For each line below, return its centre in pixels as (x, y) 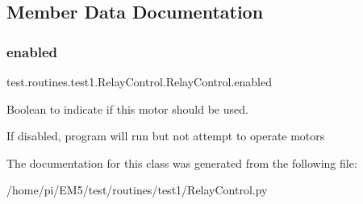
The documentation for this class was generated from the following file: (182, 162)
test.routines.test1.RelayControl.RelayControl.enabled (139, 81)
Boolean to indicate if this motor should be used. (127, 108)
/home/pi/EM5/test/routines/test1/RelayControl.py (137, 190)
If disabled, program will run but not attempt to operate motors (166, 136)
